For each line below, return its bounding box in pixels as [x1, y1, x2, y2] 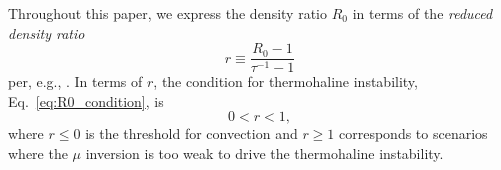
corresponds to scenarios [339, 123, 488, 144]
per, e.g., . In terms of [8, 71, 143, 92]
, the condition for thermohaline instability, [153, 71, 418, 92]
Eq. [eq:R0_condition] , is [8, 90, 164, 111]
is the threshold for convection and [85, 123, 298, 144]
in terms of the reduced [352, 3, 493, 23]
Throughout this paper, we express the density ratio [8, 3, 327, 23]
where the [8, 143, 68, 164]
